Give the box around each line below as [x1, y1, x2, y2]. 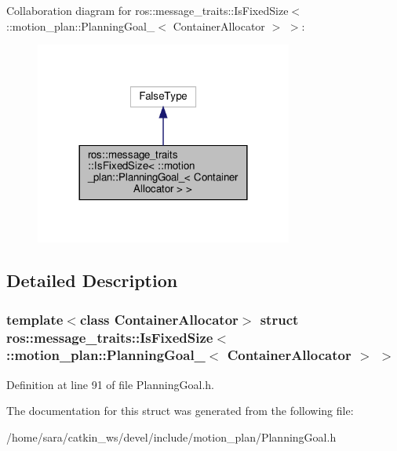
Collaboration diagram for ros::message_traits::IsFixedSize [6, 2, 289, 18]
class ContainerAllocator [79, 309, 239, 329]
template [6, 309, 64, 329]
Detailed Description [6, 268, 178, 293]
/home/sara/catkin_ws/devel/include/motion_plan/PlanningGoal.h [6, 428, 337, 445]
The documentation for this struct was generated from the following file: [6, 402, 354, 419]
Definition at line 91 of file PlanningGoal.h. [6, 376, 214, 392]
